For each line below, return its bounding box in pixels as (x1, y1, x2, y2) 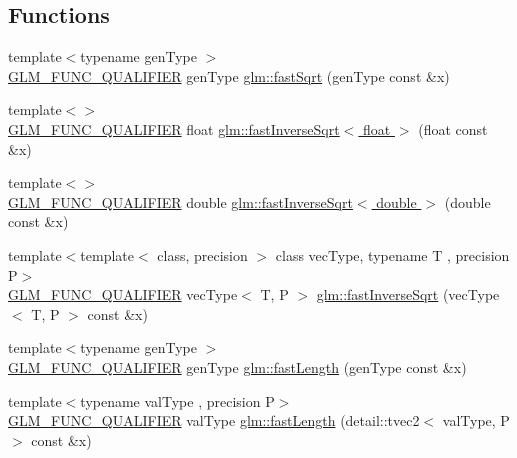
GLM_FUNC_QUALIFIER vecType (8, 284, 238, 305)
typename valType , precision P (80, 390, 275, 411)
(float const (418, 118, 488, 139)
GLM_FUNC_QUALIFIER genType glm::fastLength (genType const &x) (8, 356, 467, 377)
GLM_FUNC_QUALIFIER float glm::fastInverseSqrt (8, 118, 340, 139)
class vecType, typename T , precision (275, 244, 510, 265)
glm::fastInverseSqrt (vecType (316, 284, 500, 305)
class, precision (157, 244, 248, 265)
